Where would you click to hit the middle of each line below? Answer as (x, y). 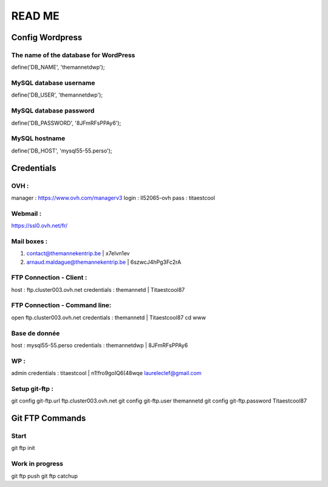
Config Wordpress (47, 37)
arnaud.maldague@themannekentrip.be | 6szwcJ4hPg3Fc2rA (104, 262)
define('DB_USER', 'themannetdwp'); (57, 95)
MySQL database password (53, 111)
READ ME (36, 16)
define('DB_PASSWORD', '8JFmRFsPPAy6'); (66, 123)
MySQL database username (53, 83)
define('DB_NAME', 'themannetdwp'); (58, 67)
